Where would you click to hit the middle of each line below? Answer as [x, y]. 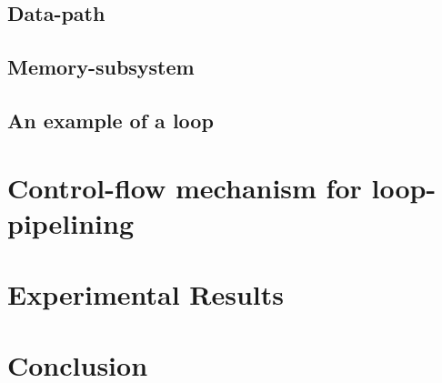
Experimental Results [146, 294]
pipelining [71, 222]
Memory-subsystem [101, 67]
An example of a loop [110, 120]
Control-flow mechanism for [185, 187]
